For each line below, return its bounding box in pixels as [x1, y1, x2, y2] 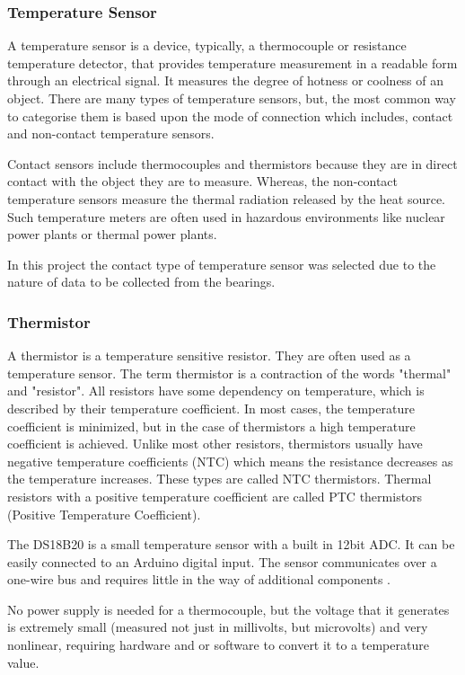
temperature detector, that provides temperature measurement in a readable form [7, 53, 458, 72]
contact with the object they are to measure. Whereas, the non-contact [7, 172, 399, 191]
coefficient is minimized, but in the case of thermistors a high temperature [7, 416, 416, 435]
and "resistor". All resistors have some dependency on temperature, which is [7, 381, 425, 400]
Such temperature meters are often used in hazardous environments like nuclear [7, 207, 445, 226]
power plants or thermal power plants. [7, 225, 217, 244]
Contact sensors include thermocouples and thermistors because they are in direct [7, 154, 458, 173]
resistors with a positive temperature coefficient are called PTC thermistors [7, 486, 423, 505]
